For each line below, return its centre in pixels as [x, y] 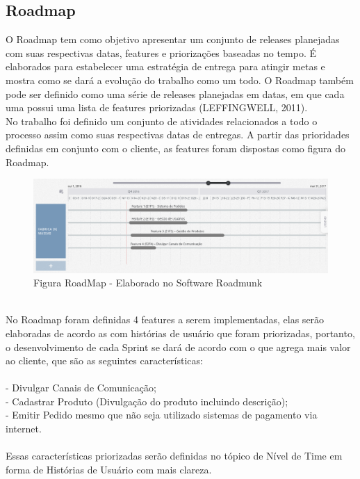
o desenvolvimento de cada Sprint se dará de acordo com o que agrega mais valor [178, 347]
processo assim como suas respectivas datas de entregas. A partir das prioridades [178, 135]
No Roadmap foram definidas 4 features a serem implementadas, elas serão [165, 319]
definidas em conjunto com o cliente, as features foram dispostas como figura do [175, 148]
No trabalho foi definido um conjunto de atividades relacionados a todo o [162, 121]
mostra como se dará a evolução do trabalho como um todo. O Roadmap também [180, 80]
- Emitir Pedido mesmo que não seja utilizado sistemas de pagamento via [162, 415]
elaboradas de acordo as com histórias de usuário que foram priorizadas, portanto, [180, 333]
